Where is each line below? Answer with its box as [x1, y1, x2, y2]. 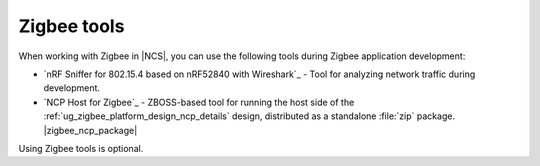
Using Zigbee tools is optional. [18, 142, 144, 154]
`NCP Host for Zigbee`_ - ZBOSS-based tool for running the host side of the [43, 96, 355, 108]
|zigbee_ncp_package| [43, 124, 138, 136]
